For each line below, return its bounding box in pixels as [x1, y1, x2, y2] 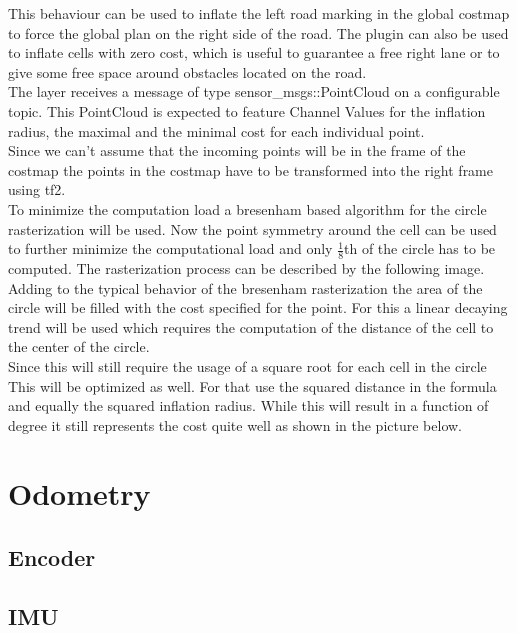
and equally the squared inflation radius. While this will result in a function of [8, 395, 489, 416]
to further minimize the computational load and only [8, 238, 333, 259]
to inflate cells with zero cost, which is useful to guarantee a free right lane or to [8, 42, 500, 63]
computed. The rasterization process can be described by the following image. [8, 257, 485, 278]
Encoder [8, 542, 96, 573]
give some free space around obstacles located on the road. [8, 61, 367, 82]
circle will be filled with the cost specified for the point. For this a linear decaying [8, 297, 508, 318]
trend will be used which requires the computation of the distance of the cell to [8, 316, 494, 337]
